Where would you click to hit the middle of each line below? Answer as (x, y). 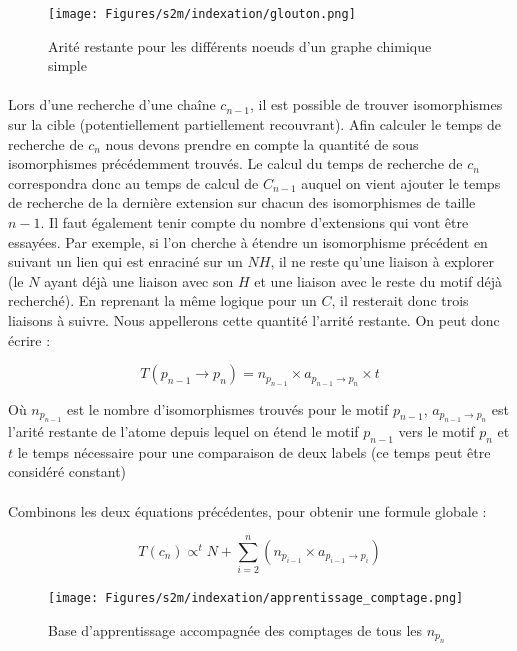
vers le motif (436, 430)
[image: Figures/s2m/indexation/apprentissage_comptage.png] (256, 598)
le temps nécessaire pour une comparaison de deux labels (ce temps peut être (254, 451)
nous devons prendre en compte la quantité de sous (262, 143)
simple (67, 65)
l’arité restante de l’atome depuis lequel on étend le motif (183, 430)
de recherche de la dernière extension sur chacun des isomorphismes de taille (242, 202)
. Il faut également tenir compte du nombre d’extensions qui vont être (254, 222)
